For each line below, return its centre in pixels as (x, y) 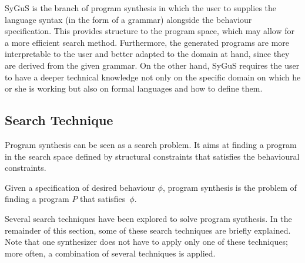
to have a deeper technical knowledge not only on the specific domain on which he (153, 77)
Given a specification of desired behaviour (80, 187)
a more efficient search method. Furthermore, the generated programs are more (147, 42)
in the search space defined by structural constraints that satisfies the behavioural (152, 156)
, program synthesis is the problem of (229, 187)
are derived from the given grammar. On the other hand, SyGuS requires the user (152, 65)
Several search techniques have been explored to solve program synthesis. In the (148, 218)
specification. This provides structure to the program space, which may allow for (150, 31)
